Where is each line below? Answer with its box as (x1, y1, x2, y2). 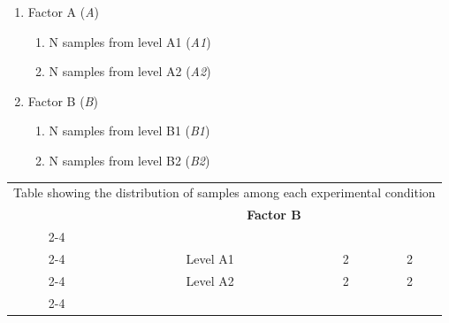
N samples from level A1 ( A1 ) (49, 32, 211, 50)
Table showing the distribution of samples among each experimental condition (13, 183, 436, 202)
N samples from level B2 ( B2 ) (49, 150, 210, 169)
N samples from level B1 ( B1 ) (49, 121, 210, 140)
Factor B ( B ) (27, 91, 98, 110)
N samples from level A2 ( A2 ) (49, 62, 211, 81)
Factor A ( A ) (27, 3, 100, 20)
